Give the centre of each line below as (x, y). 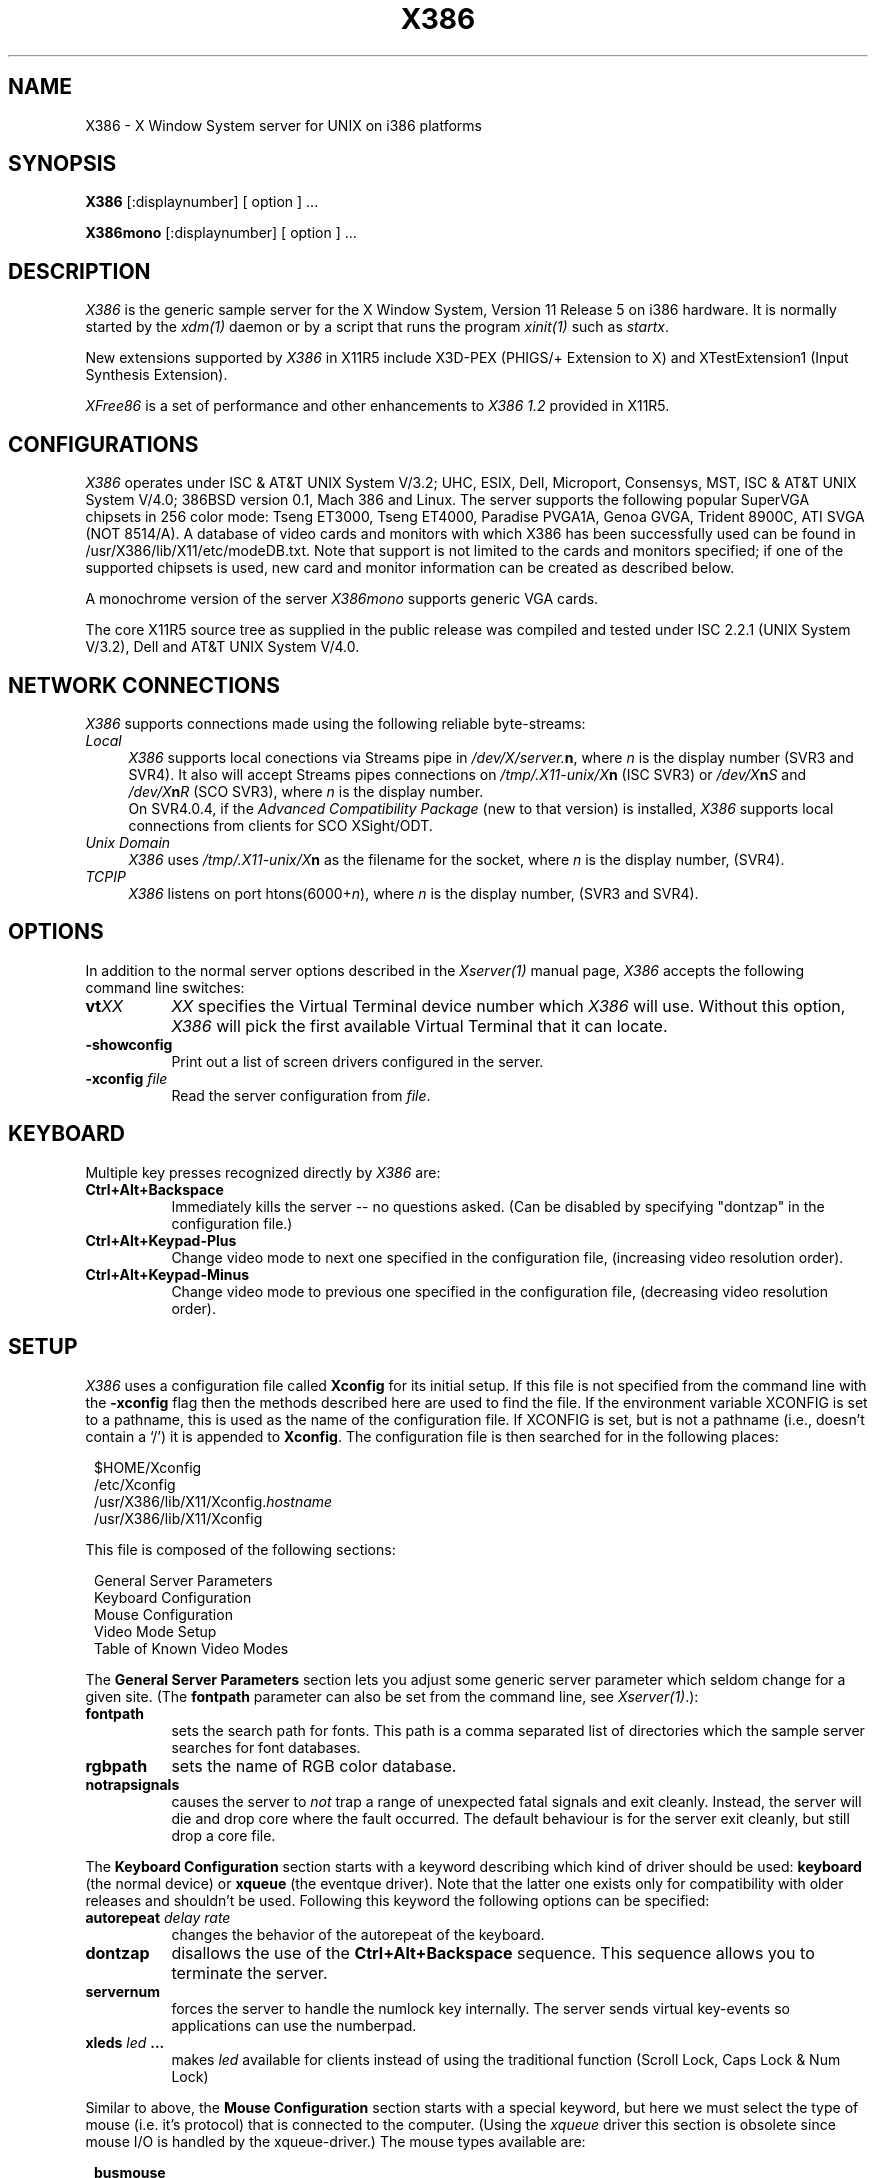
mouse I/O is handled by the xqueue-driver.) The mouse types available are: (335, 2141)
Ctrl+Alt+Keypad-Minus (167, 1274)
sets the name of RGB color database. (314, 1765)
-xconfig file (126, 1078)
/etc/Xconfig (135, 1484)
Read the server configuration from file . (301, 1095)
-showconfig (129, 1044)
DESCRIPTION (79, 271)
